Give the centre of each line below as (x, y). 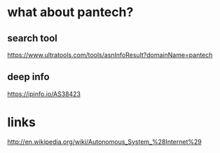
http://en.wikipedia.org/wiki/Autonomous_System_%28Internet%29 (104, 142)
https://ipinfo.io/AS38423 (44, 94)
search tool (33, 38)
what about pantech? (70, 12)
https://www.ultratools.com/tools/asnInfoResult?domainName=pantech (110, 55)
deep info (29, 77)
